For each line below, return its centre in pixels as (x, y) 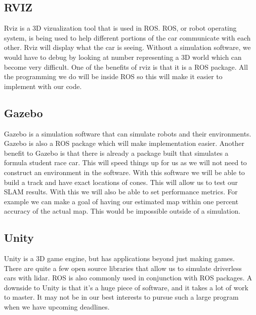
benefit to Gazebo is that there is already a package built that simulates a (116, 153)
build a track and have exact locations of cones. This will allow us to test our (121, 182)
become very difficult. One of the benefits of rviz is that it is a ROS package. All (126, 67)
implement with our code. (43, 86)
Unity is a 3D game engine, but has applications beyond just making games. (119, 258)
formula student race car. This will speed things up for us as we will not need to (126, 162)
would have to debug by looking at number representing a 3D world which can (123, 57)
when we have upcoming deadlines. (57, 307)
